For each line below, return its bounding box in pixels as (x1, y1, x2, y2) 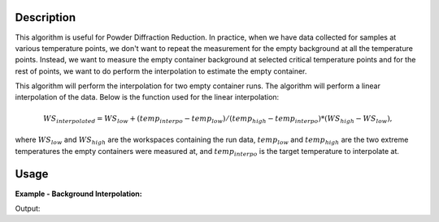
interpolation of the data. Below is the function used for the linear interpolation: (15, 92, 280, 102)
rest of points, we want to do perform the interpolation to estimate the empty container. (15, 66, 307, 76)
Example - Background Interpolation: (15, 189, 142, 199)
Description (15, 11, 76, 24)
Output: (15, 203, 41, 213)
